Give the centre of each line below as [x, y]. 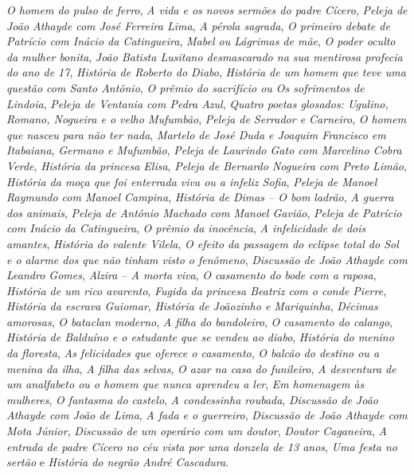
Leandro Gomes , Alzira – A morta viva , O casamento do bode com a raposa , [191, 275]
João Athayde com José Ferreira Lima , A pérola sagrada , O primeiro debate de [198, 25]
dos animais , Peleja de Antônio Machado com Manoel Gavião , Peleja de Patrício [204, 212]
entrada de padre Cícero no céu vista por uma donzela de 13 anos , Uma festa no [202, 446]
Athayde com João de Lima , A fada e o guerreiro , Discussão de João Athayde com [207, 415]
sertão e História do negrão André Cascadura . [118, 462]
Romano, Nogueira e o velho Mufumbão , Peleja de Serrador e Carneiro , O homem [207, 119]
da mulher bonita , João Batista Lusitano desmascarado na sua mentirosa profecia [205, 56]
